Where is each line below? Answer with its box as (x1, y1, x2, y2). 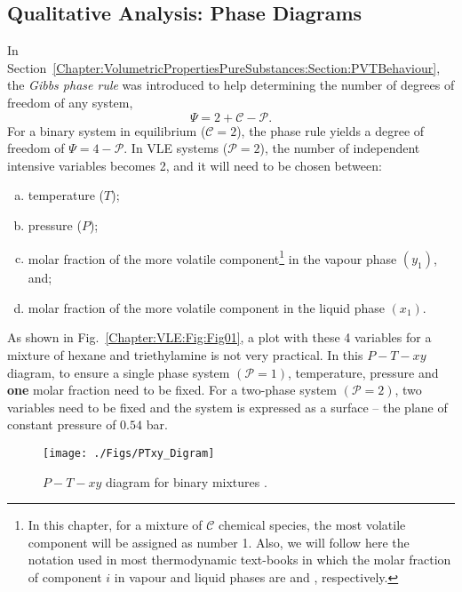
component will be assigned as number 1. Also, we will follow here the (28, 532, 410, 551)
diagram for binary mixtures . (105, 472, 267, 491)
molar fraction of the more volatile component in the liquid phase (28, 298, 385, 316)
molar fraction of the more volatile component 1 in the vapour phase (28, 246, 397, 268)
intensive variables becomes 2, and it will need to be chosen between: (7, 156, 382, 174)
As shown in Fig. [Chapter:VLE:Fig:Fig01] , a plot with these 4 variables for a (7, 328, 432, 347)
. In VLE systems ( (123, 139, 228, 157)
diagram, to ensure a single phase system (7, 363, 230, 381)
